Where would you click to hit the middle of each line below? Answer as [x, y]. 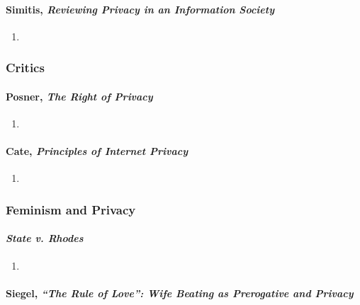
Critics [25, 68]
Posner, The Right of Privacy [79, 96]
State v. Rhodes [45, 238]
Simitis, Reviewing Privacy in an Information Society [140, 9]
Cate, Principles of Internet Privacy [97, 151]
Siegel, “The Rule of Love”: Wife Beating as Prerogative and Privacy [180, 293]
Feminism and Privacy [71, 209]
